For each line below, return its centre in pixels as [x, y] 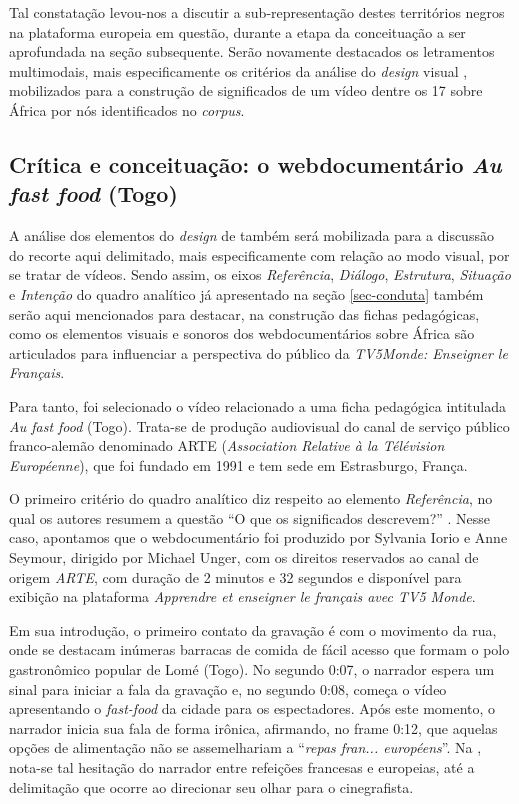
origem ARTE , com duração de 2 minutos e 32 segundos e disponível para [235, 576]
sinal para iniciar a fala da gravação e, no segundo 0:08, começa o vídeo [228, 688]
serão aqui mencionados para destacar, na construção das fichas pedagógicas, [244, 313]
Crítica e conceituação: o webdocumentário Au [255, 163]
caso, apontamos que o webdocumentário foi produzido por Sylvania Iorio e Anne [258, 537]
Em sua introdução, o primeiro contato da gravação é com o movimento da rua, [253, 629]
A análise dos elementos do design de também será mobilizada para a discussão [251, 235]
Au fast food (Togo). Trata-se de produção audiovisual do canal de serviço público [259, 425]
